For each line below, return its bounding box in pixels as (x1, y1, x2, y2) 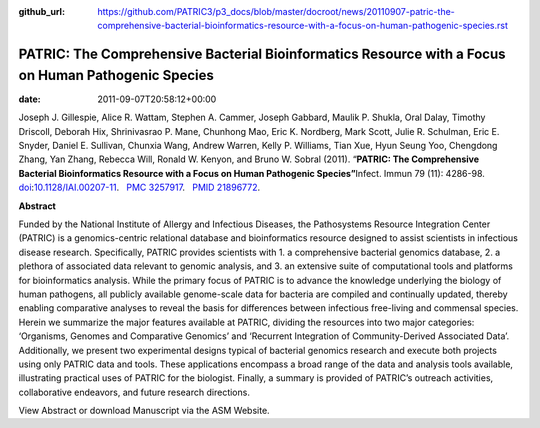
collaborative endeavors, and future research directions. (18, 386, 250, 398)
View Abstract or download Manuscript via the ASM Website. (18, 405, 270, 417)
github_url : (18, 6, 65, 17)
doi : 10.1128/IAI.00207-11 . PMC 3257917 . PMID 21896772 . (18, 181, 261, 194)
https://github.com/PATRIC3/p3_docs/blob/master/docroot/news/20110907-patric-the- (97, 6, 455, 17)
